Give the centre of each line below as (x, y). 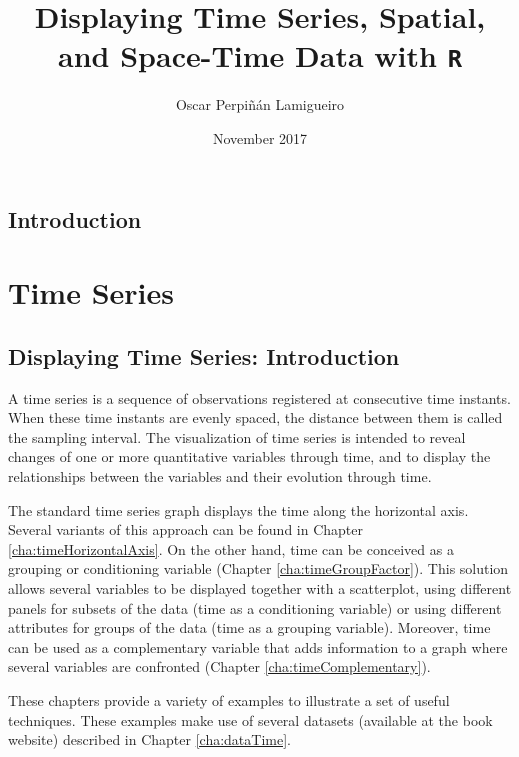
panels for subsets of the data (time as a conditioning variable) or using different (255, 607)
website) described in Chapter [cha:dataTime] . (149, 739)
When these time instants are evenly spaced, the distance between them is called (255, 417)
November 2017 (260, 138)
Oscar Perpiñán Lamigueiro (260, 104)
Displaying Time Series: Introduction (204, 355)
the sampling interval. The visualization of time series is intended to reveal (237, 436)
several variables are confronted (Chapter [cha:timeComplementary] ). (219, 666)
